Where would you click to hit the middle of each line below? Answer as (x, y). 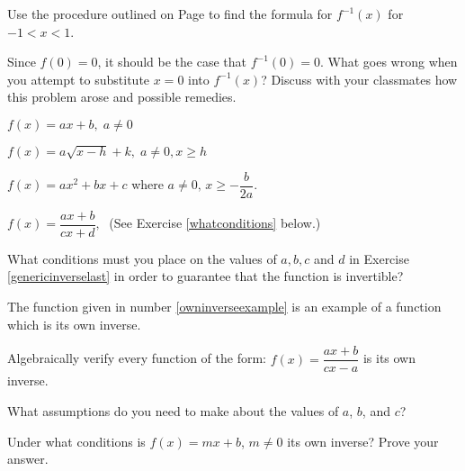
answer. (28, 459)
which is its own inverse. (74, 324)
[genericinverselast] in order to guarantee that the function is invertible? (206, 276)
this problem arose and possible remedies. (122, 97)
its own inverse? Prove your (363, 441)
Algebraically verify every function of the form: (137, 358)
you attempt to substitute (79, 79)
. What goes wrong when (389, 62)
